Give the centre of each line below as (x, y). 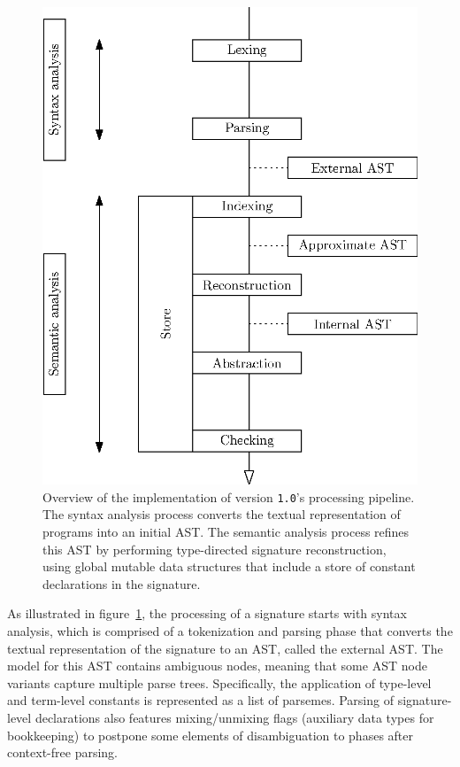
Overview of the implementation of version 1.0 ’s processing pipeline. (229, 496)
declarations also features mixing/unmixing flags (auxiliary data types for (234, 718)
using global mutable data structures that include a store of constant (229, 566)
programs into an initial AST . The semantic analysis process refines (226, 532)
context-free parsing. (62, 752)
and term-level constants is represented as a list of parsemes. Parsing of (200, 700)
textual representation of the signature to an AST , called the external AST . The (225, 648)
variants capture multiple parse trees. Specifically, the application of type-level (219, 682)
